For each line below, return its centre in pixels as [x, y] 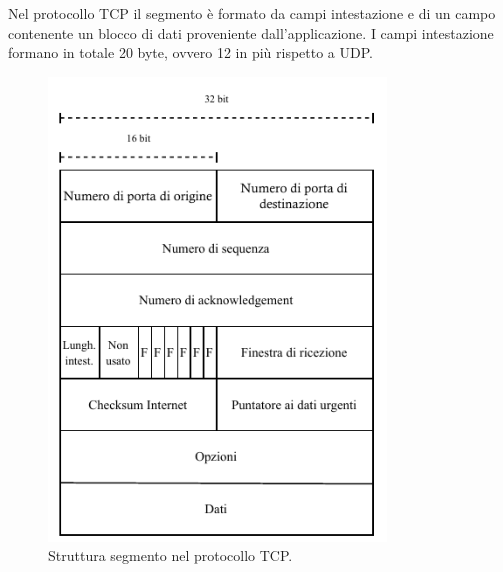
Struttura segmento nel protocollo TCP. [170, 555]
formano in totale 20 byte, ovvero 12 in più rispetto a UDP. [190, 52]
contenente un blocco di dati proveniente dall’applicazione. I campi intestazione [251, 32]
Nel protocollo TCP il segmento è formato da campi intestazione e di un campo [252, 13]
